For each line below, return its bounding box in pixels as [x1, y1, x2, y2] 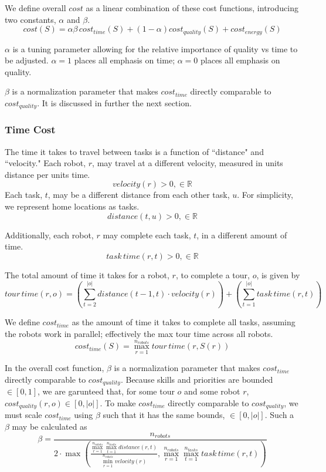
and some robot [184, 385, 240, 397]
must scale [5, 409, 42, 421]
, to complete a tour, [175, 268, 250, 281]
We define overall [5, 2, 66, 14]
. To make [100, 397, 136, 409]
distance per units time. [5, 168, 90, 180]
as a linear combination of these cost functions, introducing [86, 2, 298, 14]
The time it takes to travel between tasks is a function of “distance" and [5, 145, 264, 157]
